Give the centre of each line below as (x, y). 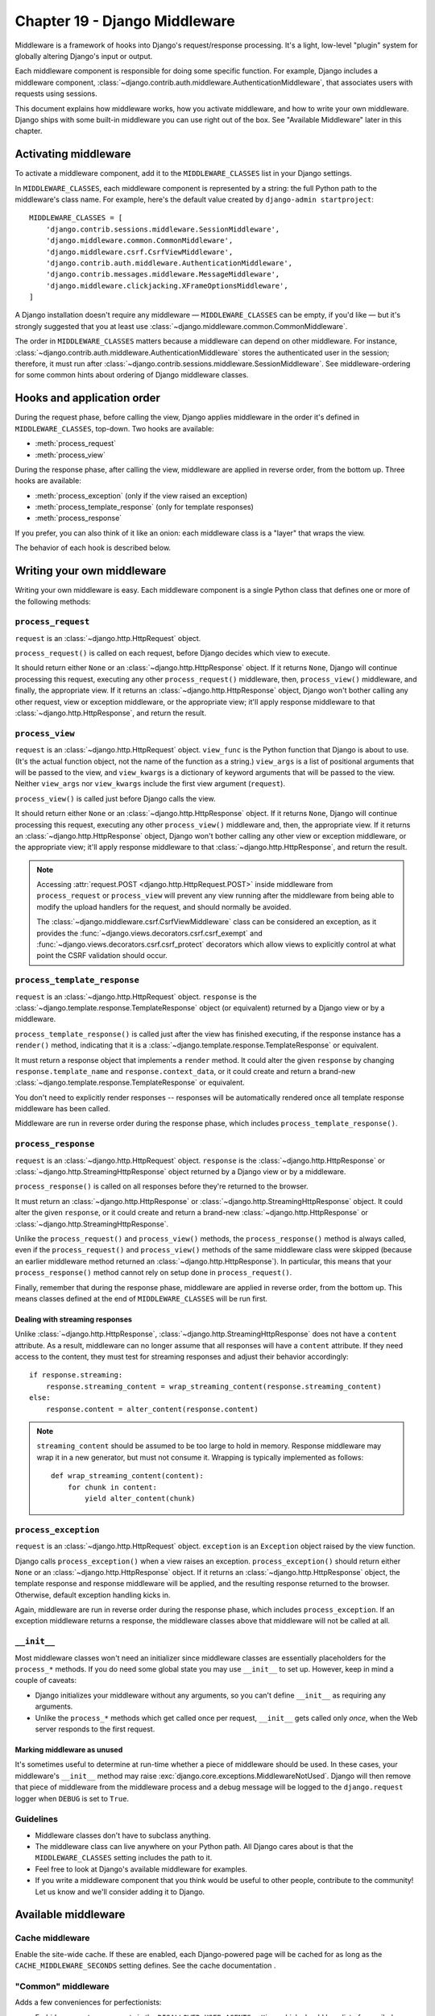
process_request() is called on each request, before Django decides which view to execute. (172, 653)
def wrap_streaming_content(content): (128, 1476)
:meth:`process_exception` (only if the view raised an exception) (141, 495)
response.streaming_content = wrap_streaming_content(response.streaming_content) (213, 1386)
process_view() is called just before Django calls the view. (115, 798)
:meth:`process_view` (70, 455)
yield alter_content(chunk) (140, 1498)
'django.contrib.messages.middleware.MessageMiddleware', (163, 275)
